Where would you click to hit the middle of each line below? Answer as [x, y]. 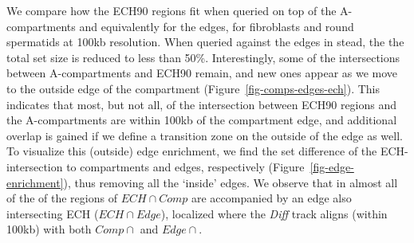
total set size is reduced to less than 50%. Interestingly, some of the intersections [203, 57]
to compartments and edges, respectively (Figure [185, 166]
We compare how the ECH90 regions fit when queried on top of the [172, 10]
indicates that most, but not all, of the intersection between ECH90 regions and [202, 104]
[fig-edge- [332, 166]
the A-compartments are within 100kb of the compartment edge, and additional [202, 120]
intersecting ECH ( [53, 213]
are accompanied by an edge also [272, 198]
